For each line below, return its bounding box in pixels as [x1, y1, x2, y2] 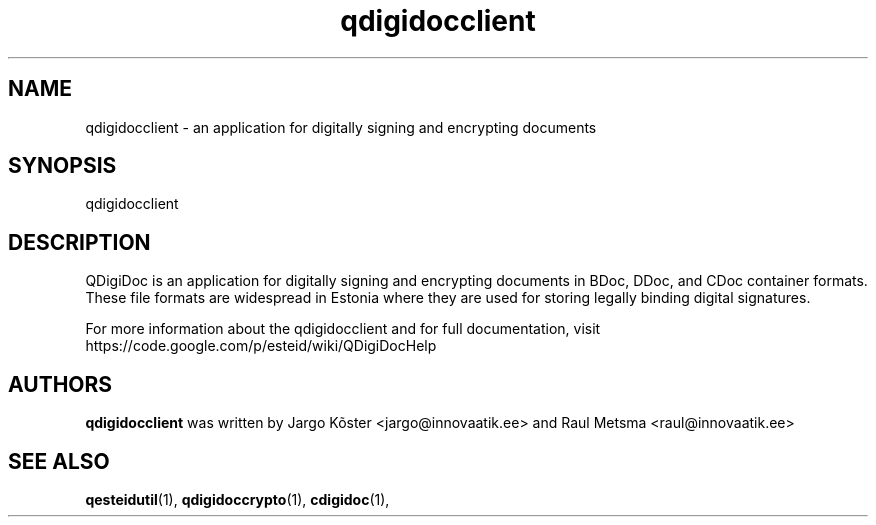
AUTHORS [8, 371, 113, 397]
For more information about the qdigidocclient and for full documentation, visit [85, 320, 601, 338]
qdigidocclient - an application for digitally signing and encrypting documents [85, 118, 597, 136]
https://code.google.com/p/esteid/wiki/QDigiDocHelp [85, 337, 437, 355]
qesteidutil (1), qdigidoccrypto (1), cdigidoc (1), [85, 490, 390, 508]
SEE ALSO [8, 448, 110, 474]
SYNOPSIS [8, 153, 117, 179]
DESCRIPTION [8, 229, 151, 255]
